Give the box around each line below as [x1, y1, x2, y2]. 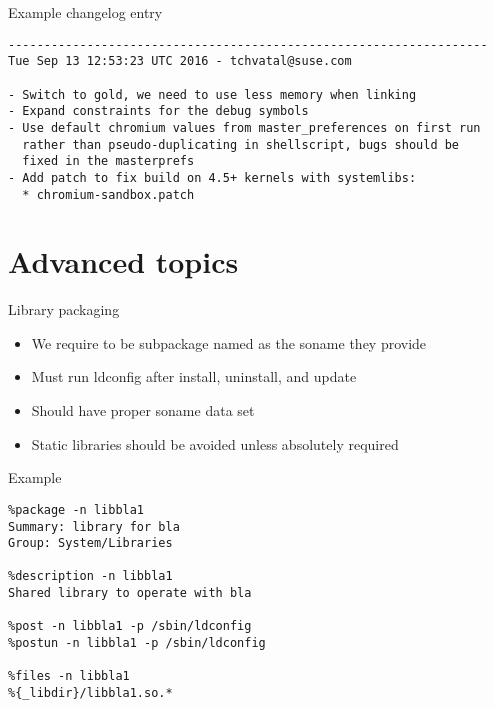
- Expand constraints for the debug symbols [8, 104, 309, 119]
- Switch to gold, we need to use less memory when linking [8, 87, 417, 102]
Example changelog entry [8, 2, 163, 22]
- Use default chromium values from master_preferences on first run [8, 120, 481, 135]
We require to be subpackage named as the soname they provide [31, 332, 427, 353]
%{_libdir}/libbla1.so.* [8, 686, 173, 701]
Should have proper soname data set [31, 400, 255, 421]
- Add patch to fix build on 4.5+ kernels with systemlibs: [8, 170, 417, 185]
